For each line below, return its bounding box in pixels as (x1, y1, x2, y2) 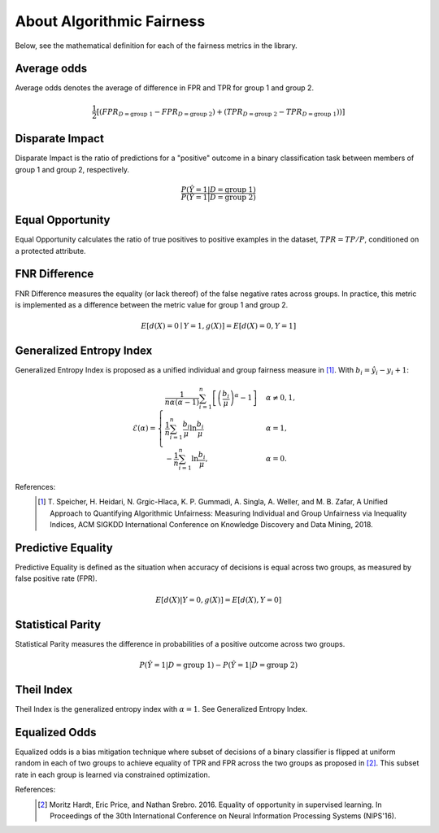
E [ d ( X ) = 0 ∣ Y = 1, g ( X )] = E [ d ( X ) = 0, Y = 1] (141, 321, 297, 331)
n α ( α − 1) (164, 397, 200, 407)
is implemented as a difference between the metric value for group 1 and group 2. (15, 299, 289, 309)
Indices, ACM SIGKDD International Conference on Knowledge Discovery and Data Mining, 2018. (50, 520, 373, 530)
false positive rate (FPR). (15, 574, 98, 583)
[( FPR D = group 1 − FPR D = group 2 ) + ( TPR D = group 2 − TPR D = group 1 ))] (96, 107, 346, 118)
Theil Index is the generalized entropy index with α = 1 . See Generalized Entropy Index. (15, 704, 308, 714)
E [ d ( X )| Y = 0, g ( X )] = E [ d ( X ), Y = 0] (155, 595, 282, 604)
